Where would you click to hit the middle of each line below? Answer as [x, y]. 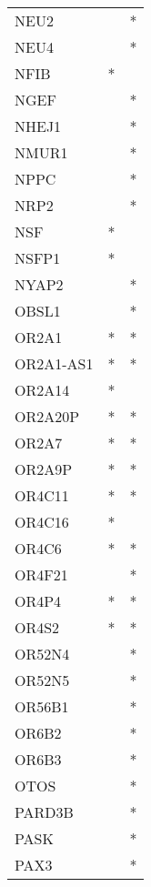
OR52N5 [42, 680]
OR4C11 [42, 495]
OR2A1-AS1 [54, 363]
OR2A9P [44, 469]
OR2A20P [47, 416]
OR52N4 [42, 654]
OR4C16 [42, 522]
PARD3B [44, 812]
